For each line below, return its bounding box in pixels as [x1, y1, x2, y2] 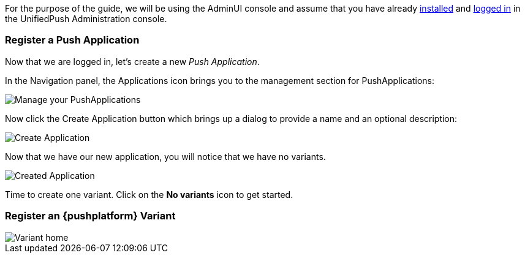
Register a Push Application [5, 34, 140, 47]
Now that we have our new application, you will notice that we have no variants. [5, 151, 326, 162]
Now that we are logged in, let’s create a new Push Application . [5, 56, 260, 67]
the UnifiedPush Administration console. [5, 13, 167, 24]
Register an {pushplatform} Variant [5, 210, 176, 222]
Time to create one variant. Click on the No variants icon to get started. [5, 189, 293, 200]
